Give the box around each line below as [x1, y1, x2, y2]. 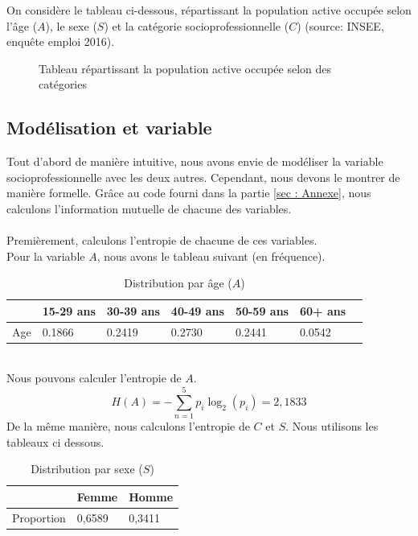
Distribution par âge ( [124, 274, 232, 291]
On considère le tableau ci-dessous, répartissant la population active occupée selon [6, 2, 412, 18]
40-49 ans [170, 302, 224, 319]
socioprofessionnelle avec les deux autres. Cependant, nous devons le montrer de [6, 168, 400, 185]
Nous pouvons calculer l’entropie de [6, 369, 182, 386]
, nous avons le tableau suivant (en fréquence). [96, 247, 326, 264]
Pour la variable [6, 247, 85, 264]
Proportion [12, 509, 66, 526]
